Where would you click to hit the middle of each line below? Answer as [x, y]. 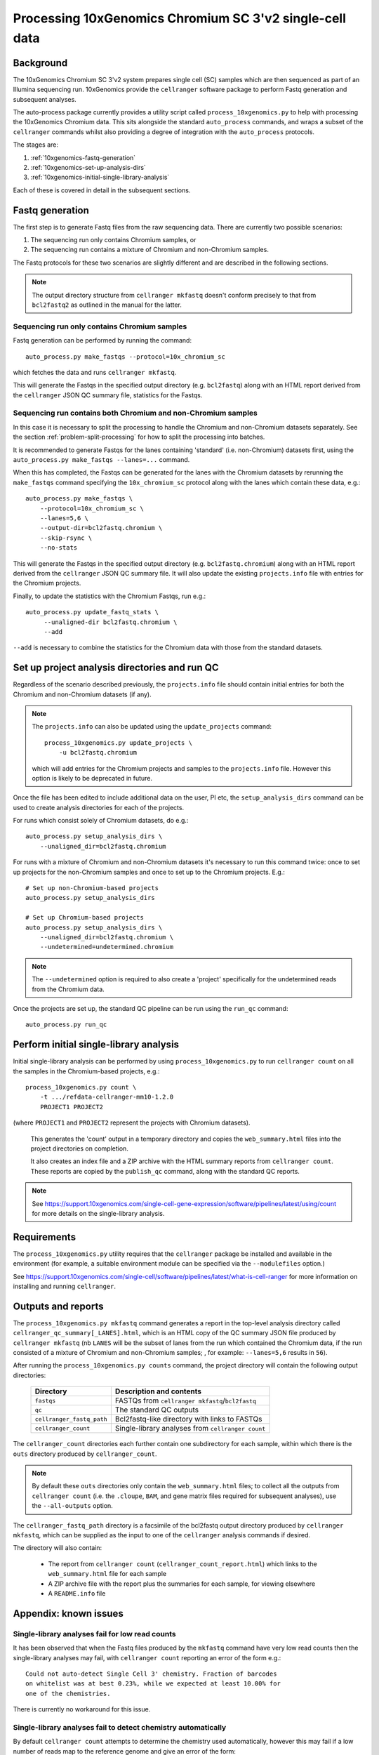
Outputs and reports [58, 1306]
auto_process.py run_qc [66, 1025]
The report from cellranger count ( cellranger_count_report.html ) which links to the [182, 1564]
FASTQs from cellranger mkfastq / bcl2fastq [185, 1400]
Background [40, 63]
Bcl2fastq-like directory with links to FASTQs [188, 1419]
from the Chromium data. [68, 989]
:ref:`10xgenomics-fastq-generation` [83, 157]
